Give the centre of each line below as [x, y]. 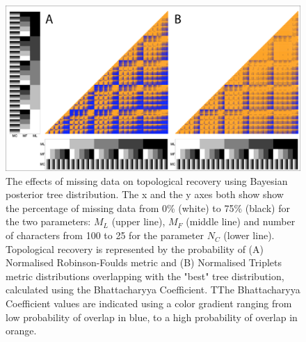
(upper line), [138, 221]
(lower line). [249, 235]
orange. [21, 331]
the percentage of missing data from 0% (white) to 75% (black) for [148, 207]
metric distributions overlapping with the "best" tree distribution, [145, 276]
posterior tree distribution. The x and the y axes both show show [145, 194]
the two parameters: [48, 221]
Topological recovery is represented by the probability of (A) [135, 249]
